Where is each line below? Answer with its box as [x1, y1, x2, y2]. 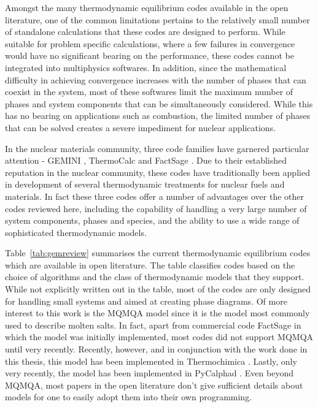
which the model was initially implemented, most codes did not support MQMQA [5, 330, 314, 343]
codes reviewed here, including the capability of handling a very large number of [5, 202, 307, 215]
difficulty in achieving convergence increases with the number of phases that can [5, 73, 306, 86]
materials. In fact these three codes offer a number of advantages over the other [5, 189, 304, 202]
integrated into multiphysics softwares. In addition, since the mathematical [5, 61, 287, 74]
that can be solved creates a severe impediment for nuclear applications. [5, 121, 276, 134]
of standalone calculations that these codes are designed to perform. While [5, 25, 285, 38]
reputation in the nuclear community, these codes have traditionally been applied [5, 165, 310, 178]
